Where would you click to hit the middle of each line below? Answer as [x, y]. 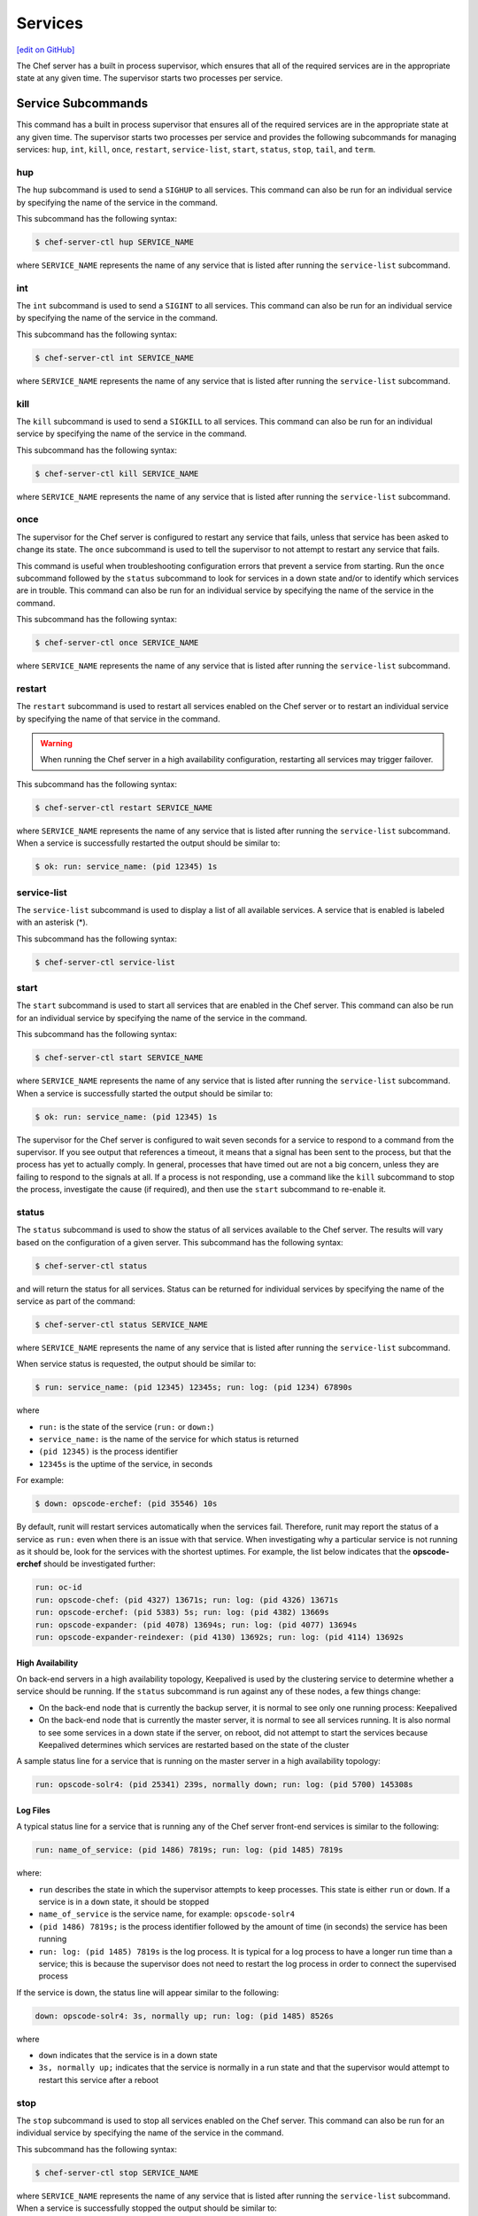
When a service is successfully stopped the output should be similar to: [147, 2208]
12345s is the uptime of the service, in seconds [126, 1463]
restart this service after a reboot [99, 2079]
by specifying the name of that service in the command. [118, 719]
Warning [56, 744]
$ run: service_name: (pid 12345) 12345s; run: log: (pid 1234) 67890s [194, 1388]
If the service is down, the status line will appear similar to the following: [147, 1992]
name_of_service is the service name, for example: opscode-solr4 [167, 1914]
